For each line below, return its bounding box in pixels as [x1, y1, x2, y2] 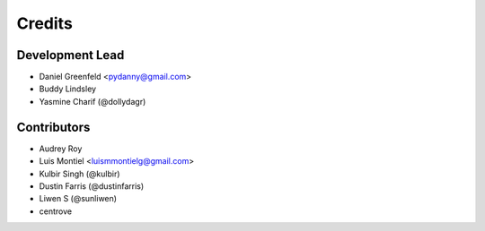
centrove [39, 206, 72, 217]
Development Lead [16, 47, 125, 63]
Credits [16, 13, 74, 33]
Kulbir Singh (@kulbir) [39, 168, 120, 179]
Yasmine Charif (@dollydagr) [39, 96, 146, 107]
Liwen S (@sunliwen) [39, 193, 117, 204]
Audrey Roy [39, 143, 83, 154]
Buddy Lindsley [39, 83, 97, 94]
